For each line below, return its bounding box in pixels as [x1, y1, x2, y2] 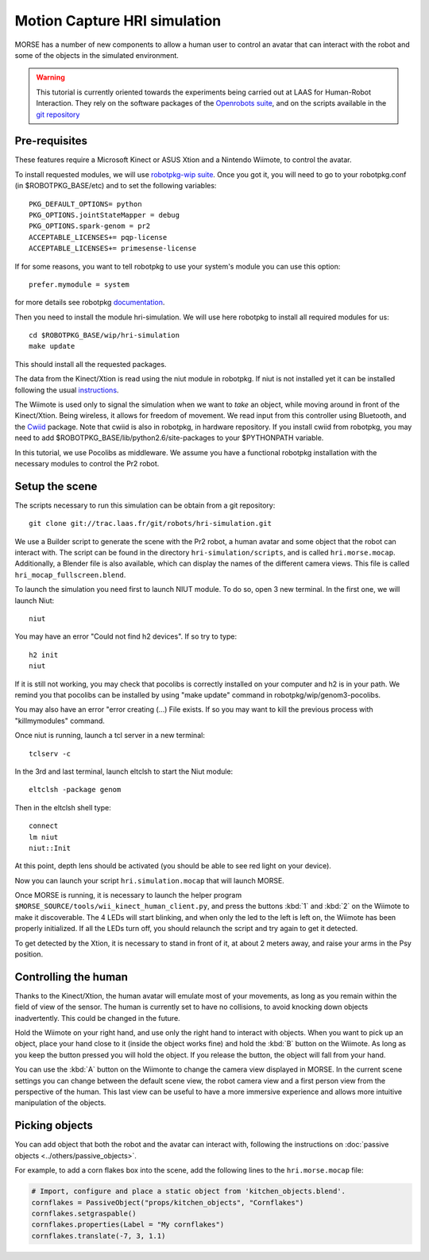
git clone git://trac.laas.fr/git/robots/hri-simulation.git [29, 519, 272, 528]
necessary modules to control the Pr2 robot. [14, 459, 160, 468]
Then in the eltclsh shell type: [14, 802, 111, 812]
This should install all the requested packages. [14, 359, 167, 369]
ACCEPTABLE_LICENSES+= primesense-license [29, 244, 197, 253]
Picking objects [14, 1119, 93, 1132]
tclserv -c [29, 749, 71, 758]
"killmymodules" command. [14, 716, 105, 725]
